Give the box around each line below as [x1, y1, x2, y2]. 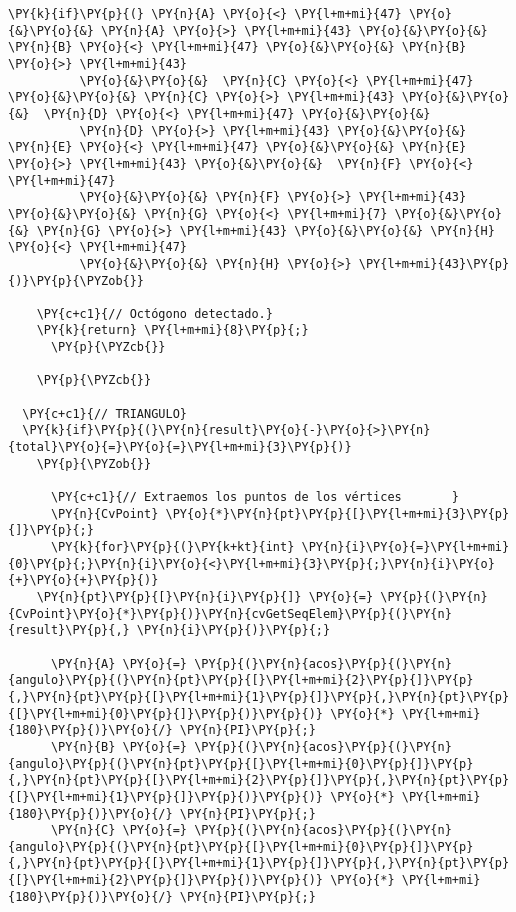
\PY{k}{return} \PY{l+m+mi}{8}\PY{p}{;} [36, 323, 309, 338]
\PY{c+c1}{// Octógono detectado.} [36, 306, 273, 321]
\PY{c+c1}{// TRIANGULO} [22, 406, 187, 421]
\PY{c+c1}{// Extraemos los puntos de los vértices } [50, 490, 460, 505]
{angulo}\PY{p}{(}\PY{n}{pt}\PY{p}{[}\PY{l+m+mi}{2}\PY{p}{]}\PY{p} [8, 673, 474, 688]
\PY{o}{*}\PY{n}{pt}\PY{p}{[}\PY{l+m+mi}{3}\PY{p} [165, 506, 510, 521]
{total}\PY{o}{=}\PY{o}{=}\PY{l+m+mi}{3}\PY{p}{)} [8, 440, 352, 455]
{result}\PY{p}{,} [8, 623, 130, 638]
